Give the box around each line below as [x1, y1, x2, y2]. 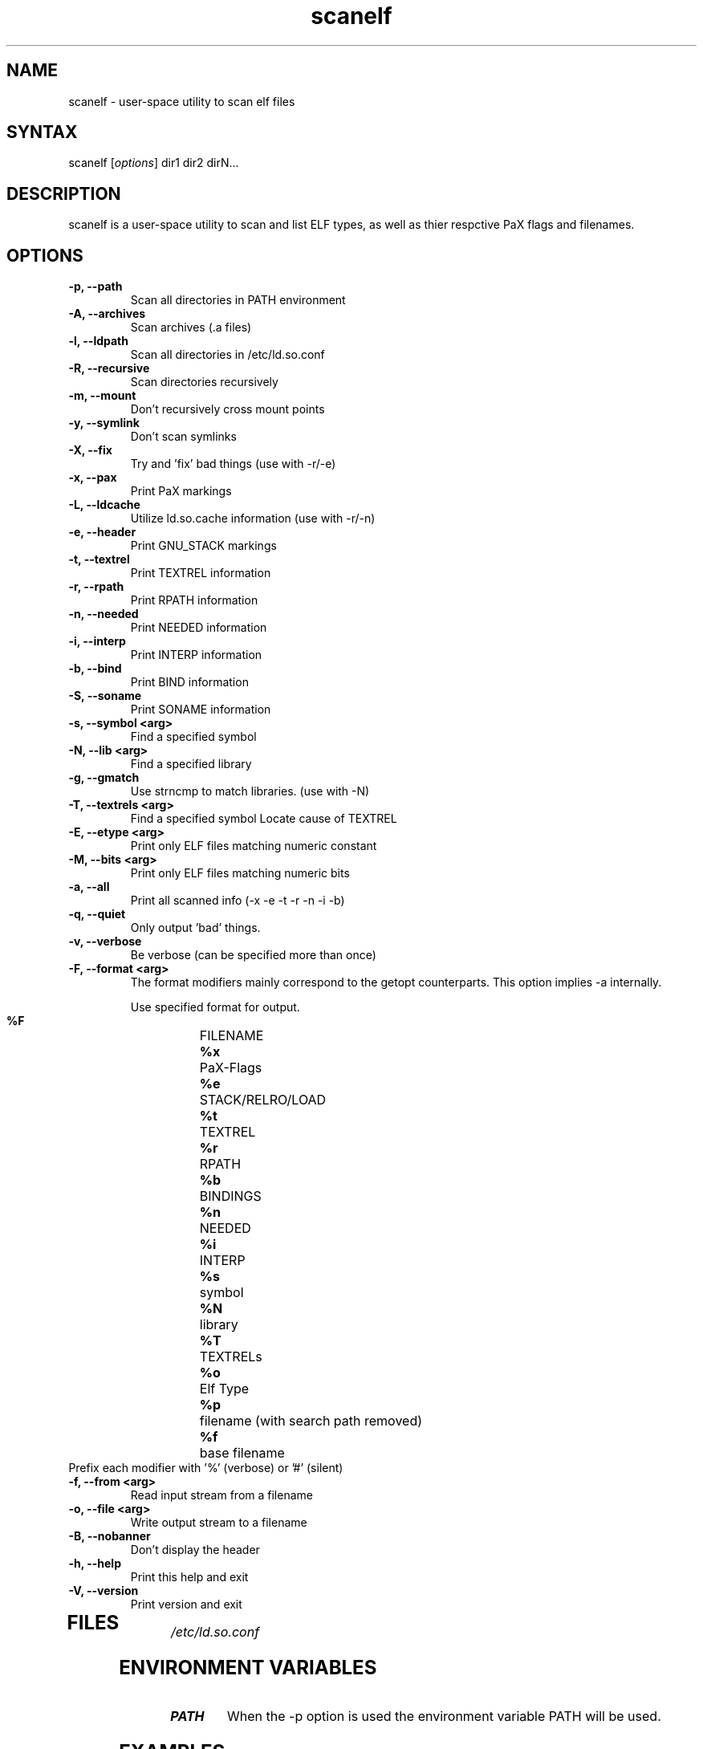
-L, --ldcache [68, 498, 140, 512]
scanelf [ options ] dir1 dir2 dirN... [68, 156, 239, 170]
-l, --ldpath [68, 334, 128, 348]
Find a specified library [130, 757, 252, 771]
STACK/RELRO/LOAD [199, 1092, 327, 1108]
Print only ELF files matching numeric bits [130, 866, 350, 881]
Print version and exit [130, 1597, 242, 1612]
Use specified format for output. [130, 1000, 300, 1015]
